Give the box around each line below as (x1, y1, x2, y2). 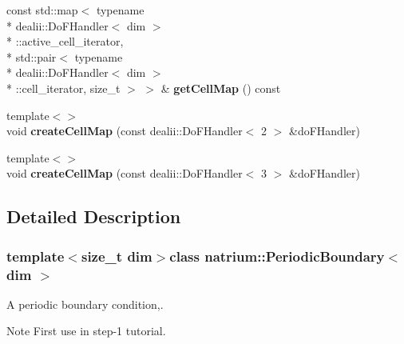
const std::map (6, 2, 78, 18)
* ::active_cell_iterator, (6, 33, 124, 50)
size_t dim (81, 246, 152, 266)
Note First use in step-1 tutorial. (6, 322, 166, 339)
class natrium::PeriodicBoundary (169, 246, 385, 266)
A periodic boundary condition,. (6, 295, 164, 312)
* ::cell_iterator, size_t (6, 79, 121, 96)
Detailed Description (6, 204, 181, 229)
